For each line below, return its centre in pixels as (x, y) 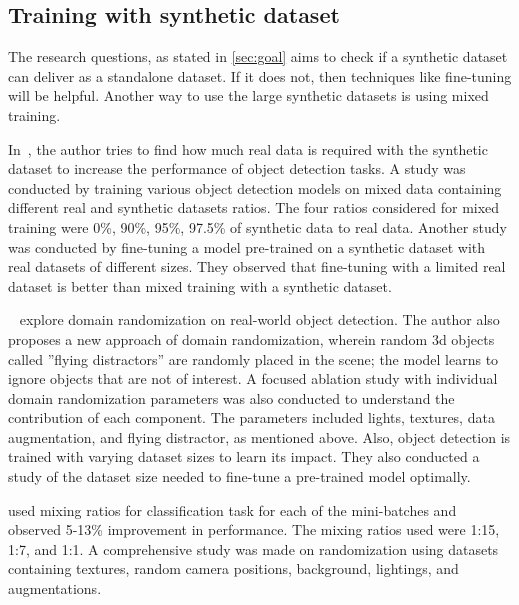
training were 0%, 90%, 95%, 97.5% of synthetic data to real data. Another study (257, 226)
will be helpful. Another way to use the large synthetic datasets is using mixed (248, 95)
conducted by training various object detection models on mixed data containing (255, 187)
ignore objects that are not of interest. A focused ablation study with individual (253, 378)
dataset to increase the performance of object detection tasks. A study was (237, 168)
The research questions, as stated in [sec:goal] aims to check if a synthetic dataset (258, 56)
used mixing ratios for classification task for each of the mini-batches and (232, 509)
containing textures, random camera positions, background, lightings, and (233, 568)
